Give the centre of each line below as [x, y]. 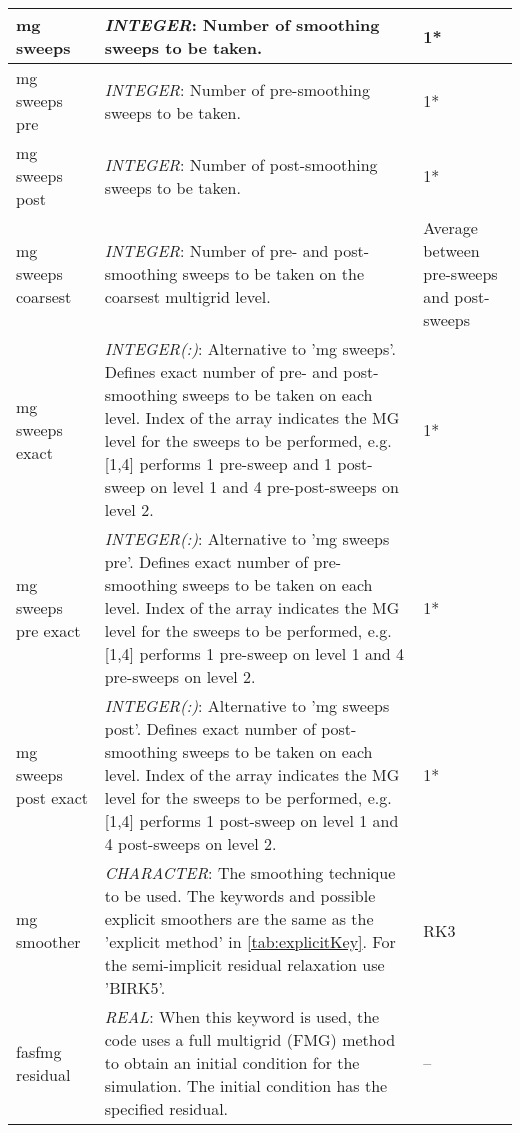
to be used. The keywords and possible [240, 895]
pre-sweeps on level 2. [180, 676]
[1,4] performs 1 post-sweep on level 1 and [251, 820]
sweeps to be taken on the [273, 273]
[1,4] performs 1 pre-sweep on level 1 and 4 [254, 653]
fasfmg [39, 1051]
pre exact [48, 630]
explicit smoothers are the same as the [239, 918]
